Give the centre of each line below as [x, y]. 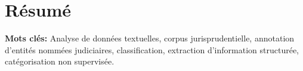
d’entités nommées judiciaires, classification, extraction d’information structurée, [152, 49]
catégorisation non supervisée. [60, 61]
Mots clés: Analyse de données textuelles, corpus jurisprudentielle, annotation [150, 38]
